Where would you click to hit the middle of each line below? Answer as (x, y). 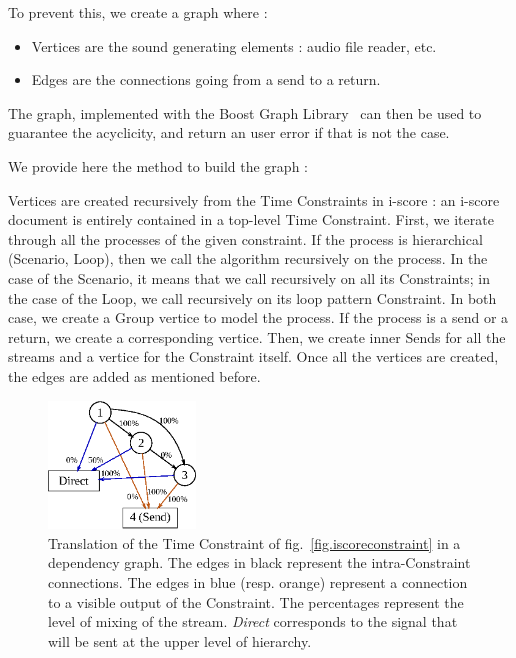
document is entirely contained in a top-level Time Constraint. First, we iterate (251, 219)
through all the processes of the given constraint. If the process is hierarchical (245, 238)
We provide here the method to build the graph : (158, 165)
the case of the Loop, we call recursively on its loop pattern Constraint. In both (252, 297)
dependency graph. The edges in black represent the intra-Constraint (259, 562)
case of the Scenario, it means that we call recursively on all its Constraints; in (249, 277)
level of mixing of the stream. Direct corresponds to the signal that (253, 621)
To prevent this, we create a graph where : (138, 12)
